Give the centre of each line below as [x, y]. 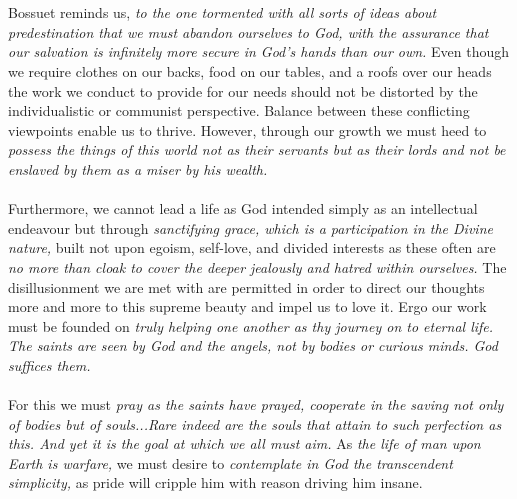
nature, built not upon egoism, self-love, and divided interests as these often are [252, 247]
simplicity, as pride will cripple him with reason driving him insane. [215, 482]
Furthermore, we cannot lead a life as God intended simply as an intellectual [243, 208]
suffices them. [49, 364]
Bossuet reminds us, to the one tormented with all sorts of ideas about [222, 12]
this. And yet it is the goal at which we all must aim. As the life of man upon [244, 443]
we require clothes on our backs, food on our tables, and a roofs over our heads [250, 70]
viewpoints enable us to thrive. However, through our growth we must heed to [247, 129]
